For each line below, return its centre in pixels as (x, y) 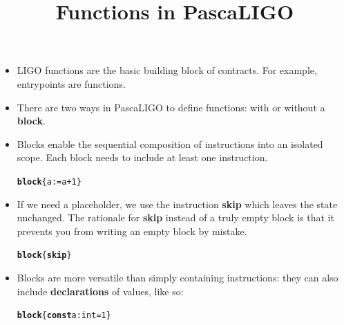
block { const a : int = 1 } (64, 316)
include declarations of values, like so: (100, 291)
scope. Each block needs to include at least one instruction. (142, 157)
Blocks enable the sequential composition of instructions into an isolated (170, 143)
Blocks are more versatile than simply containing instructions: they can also (178, 278)
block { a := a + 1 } (49, 182)
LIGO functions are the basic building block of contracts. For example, (167, 70)
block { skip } (44, 256)
